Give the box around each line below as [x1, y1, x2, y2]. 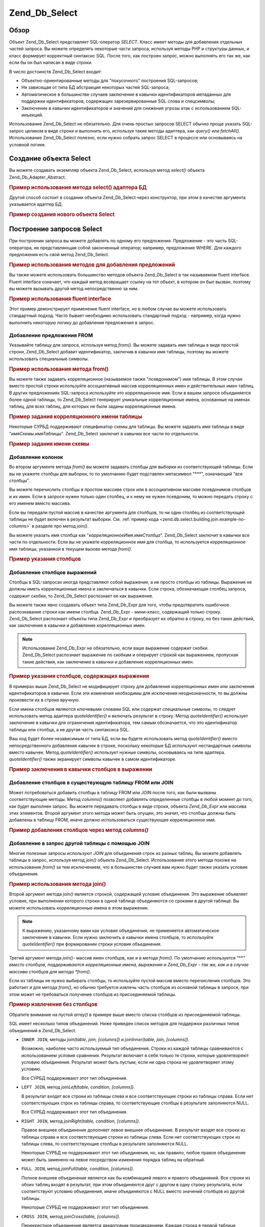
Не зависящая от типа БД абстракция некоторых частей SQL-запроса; [21, 84, 170, 90]
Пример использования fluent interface [9, 295, 111, 302]
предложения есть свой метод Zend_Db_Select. [9, 252, 109, 258]
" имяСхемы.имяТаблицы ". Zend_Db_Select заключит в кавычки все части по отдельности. [9, 430, 199, 436]
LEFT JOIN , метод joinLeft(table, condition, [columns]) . [21, 1084, 135, 1090]
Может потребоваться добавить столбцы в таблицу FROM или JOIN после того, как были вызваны [9, 789, 216, 795]
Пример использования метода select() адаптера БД [9, 184, 147, 191]
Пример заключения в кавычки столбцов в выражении [9, 766, 152, 773]
